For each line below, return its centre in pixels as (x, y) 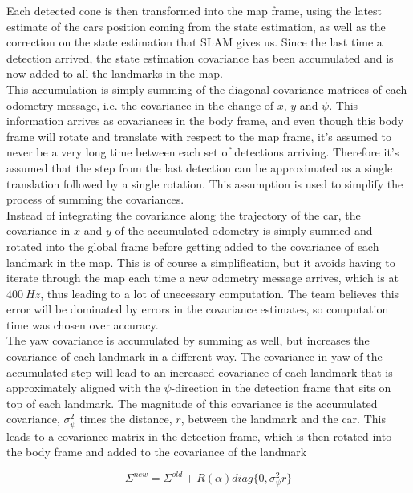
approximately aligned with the (83, 388)
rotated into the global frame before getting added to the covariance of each (193, 246)
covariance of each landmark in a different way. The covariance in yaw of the (194, 356)
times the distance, (126, 419)
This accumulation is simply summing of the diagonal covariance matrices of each (207, 89)
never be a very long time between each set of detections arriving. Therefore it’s (203, 152)
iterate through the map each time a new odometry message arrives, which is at (202, 278)
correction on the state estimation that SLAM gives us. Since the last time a (194, 42)
